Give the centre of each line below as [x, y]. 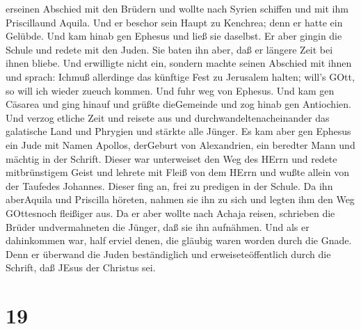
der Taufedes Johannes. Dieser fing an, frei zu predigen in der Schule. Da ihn [169, 185]
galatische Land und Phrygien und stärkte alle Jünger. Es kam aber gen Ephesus [178, 131]
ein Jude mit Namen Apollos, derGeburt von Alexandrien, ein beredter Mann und [180, 144]
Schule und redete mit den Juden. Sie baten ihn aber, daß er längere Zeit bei [169, 49]
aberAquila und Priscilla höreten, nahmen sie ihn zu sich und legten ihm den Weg [180, 199]
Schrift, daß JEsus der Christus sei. [81, 267]
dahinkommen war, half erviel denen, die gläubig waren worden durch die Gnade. [179, 240]
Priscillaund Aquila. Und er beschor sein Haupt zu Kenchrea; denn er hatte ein [174, 22]
